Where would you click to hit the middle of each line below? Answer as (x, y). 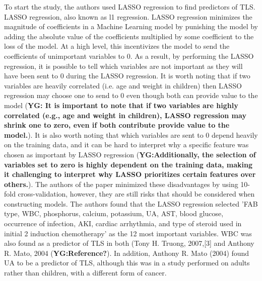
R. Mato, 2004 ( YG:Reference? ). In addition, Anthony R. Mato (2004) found (127, 253)
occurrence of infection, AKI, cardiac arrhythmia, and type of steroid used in (123, 223)
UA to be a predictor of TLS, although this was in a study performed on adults (127, 263)
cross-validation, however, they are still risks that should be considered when (136, 194)
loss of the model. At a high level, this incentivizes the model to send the (117, 46)
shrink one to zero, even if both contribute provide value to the (117, 125)
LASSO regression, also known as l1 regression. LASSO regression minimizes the (128, 16)
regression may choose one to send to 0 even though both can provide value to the (131, 95)
